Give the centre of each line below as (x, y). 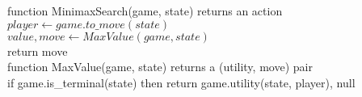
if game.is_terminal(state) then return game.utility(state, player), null (181, 82)
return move (38, 51)
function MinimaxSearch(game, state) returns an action (145, 11)
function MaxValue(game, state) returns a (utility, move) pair (160, 67)
